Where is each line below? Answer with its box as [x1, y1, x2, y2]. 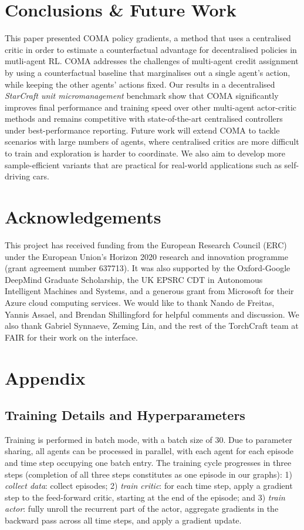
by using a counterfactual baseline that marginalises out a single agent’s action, [5, 66, 291, 78]
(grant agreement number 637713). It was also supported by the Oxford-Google [5, 262, 291, 274]
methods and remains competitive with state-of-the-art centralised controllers [5, 112, 283, 125]
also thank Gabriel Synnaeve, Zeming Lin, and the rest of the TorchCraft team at [5, 319, 299, 332]
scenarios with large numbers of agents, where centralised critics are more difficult [5, 135, 299, 148]
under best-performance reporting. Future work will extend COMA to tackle [5, 124, 280, 136]
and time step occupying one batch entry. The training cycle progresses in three [5, 456, 292, 469]
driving [5, 170, 31, 182]
